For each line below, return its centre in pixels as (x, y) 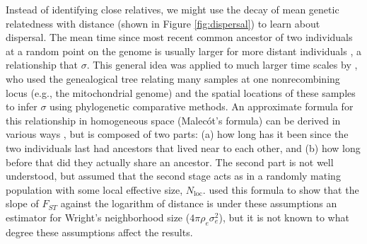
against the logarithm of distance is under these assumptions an (199, 203)
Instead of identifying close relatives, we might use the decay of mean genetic (173, 9)
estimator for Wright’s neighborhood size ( (98, 217)
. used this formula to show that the (281, 189)
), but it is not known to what (284, 217)
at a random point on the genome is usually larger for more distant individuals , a (183, 51)
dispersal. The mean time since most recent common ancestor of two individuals (179, 37)
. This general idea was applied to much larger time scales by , (222, 65)
